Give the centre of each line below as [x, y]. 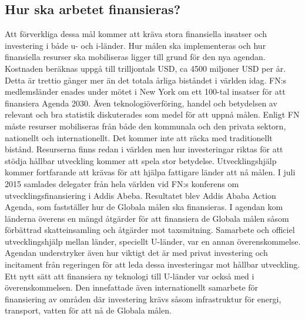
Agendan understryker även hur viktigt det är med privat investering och [136, 253]
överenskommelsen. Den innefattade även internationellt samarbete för [132, 287]
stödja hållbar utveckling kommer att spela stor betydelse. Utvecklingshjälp [141, 160]
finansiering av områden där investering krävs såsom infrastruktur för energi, [143, 299]
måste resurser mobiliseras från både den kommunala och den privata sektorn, [145, 126]
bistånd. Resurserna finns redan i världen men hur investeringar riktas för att [144, 149]
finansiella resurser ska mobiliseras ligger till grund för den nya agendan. [135, 57]
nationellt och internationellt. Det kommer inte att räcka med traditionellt [139, 137]
